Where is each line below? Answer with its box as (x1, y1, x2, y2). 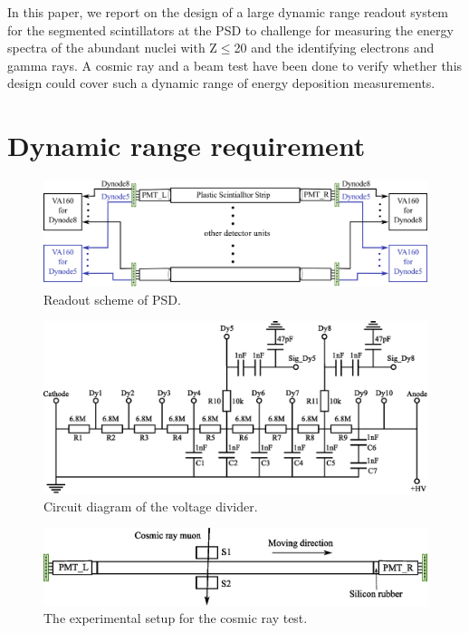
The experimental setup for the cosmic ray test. (43, 609, 308, 628)
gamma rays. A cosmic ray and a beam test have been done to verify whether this (7, 55, 463, 74)
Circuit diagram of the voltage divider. (43, 496, 258, 515)
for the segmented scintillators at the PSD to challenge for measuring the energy (7, 20, 454, 39)
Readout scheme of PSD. (43, 289, 181, 308)
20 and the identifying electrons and (234, 38, 435, 57)
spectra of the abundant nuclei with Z (7, 38, 217, 57)
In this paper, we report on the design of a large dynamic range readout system (7, 3, 449, 21)
